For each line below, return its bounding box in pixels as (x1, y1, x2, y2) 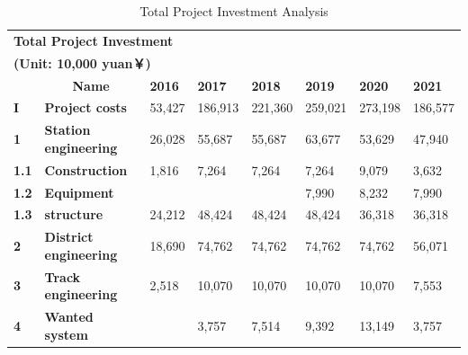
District (44, 227, 94, 246)
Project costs (44, 98, 127, 117)
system (44, 324, 88, 343)
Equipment (44, 182, 114, 201)
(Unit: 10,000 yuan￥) (13, 53, 151, 72)
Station (44, 120, 91, 139)
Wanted (44, 307, 94, 326)
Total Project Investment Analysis (139, 2, 328, 20)
